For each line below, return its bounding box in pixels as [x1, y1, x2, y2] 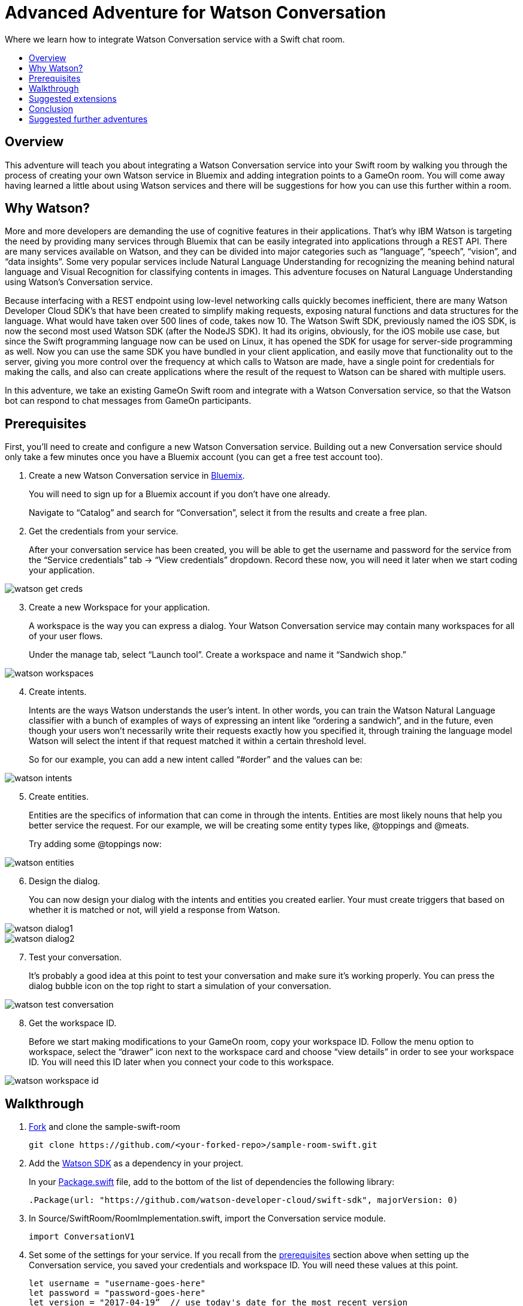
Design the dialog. [29, 876, 101, 887]
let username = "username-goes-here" [29, 1278, 206, 1289]
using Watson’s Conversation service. [5, 277, 153, 288]
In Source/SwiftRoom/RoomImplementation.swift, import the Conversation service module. [29, 1213, 386, 1224]
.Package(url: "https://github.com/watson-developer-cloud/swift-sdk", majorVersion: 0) [29, 1195, 458, 1205]
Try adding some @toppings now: [29, 839, 162, 849]
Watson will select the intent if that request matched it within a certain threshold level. [29, 736, 367, 746]
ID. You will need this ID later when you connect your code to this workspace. [29, 1057, 334, 1068]
